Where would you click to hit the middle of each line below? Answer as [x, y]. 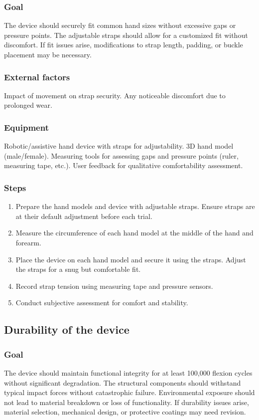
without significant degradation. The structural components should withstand [123, 382]
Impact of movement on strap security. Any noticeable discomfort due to [115, 95]
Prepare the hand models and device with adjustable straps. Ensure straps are [135, 206]
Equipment [26, 127]
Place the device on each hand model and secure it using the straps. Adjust [131, 259]
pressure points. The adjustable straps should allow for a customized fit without [126, 35]
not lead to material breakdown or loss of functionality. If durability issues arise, [127, 402]
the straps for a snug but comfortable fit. [78, 269]
